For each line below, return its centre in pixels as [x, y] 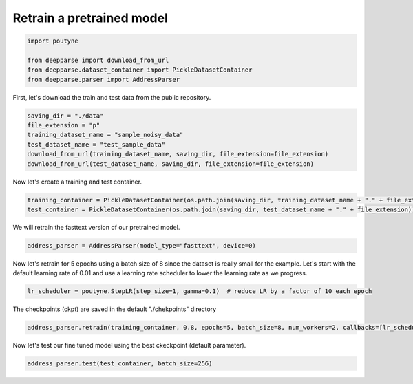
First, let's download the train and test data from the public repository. [112, 97]
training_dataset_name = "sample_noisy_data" [105, 135]
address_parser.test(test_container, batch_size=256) [120, 364]
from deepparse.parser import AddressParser [104, 79]
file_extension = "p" [64, 125]
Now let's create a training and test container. [77, 182]
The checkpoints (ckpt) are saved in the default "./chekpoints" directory [115, 309]
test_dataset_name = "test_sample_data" [96, 144]
